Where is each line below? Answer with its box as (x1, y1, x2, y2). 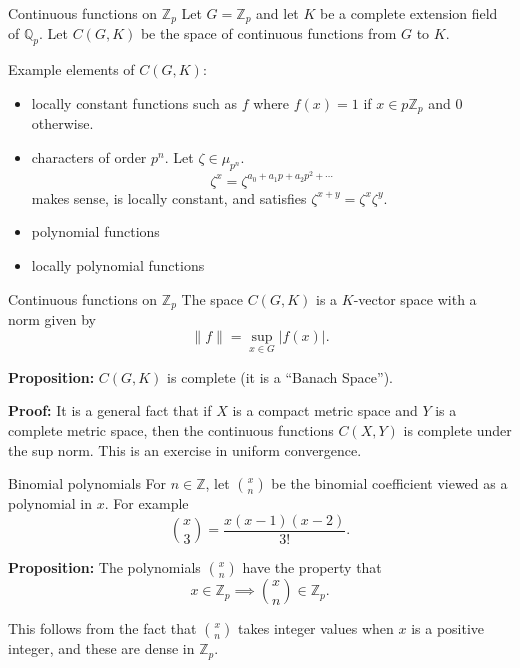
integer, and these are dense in (8, 638, 195, 659)
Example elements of (8, 59, 135, 80)
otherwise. (31, 113, 94, 134)
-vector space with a (353, 288, 477, 309)
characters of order (31, 146, 147, 167)
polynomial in (8, 493, 93, 514)
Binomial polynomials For (8, 473, 167, 494)
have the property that (242, 557, 382, 578)
